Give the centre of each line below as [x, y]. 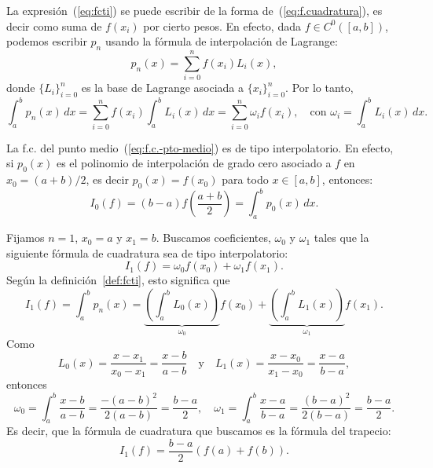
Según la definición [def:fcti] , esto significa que [118, 280]
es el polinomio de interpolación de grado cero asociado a [194, 163]
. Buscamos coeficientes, [213, 238]
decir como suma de [54, 26]
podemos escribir [47, 41]
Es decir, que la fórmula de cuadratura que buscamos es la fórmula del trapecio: [199, 431]
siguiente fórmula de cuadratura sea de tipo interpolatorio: [147, 252]
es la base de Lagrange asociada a [162, 88]
